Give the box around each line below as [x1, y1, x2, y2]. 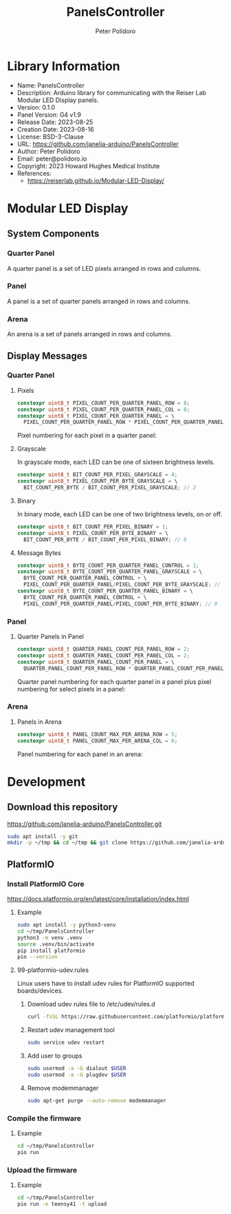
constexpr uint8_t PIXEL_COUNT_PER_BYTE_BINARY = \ [16, 529, 168, 536]
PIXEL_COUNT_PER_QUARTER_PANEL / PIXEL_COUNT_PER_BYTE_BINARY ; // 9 [23, 600, 218, 607]
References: [16, 169, 52, 177]
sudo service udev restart [27, 1039, 105, 1046]
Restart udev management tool [27, 1026, 115, 1034]
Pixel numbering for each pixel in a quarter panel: [16, 432, 157, 440]
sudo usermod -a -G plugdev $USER [27, 1071, 126, 1078]
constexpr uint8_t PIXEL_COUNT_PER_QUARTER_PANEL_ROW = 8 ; [16, 399, 190, 407]
